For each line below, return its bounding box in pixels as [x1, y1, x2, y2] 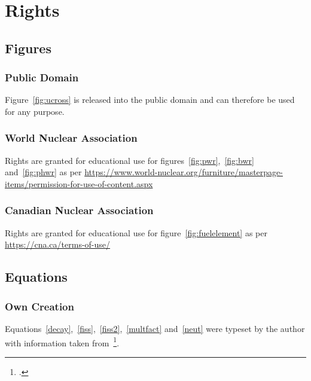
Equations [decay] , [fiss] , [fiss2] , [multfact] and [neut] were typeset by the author [5, 322, 305, 334]
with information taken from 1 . [5, 334, 120, 349]
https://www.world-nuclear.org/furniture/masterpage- [84, 166, 283, 178]
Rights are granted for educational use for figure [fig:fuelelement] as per [5, 226, 267, 239]
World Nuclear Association [5, 130, 138, 145]
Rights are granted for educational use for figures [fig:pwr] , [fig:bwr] [5, 154, 254, 166]
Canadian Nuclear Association [5, 203, 154, 218]
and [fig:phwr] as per [5, 166, 82, 178]
